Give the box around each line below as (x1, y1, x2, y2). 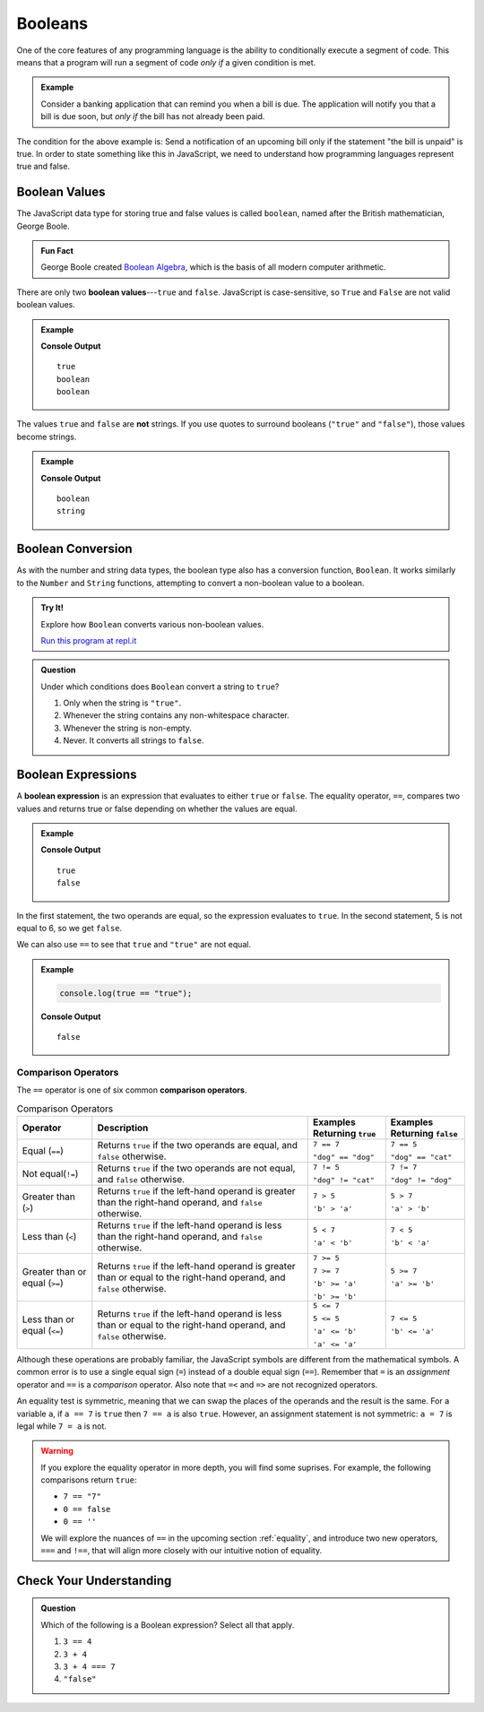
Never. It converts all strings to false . (63, 735, 205, 746)
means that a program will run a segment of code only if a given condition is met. (16, 56, 316, 67)
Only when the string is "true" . (63, 697, 182, 708)
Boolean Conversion (16, 541, 134, 557)
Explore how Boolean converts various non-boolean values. (40, 618, 264, 629)
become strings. (16, 431, 77, 442)
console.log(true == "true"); (59, 988, 193, 999)
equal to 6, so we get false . (16, 922, 123, 933)
